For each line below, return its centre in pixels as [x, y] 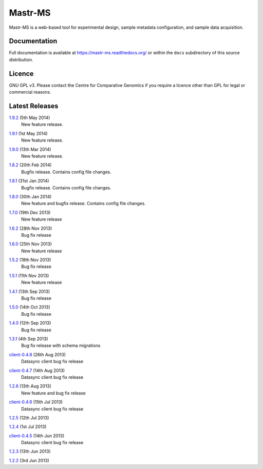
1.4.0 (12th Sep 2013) [30, 323]
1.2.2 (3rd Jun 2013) [29, 460]
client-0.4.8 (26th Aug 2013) [37, 354]
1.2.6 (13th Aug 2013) [30, 386]
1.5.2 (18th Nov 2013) [30, 260]
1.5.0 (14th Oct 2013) [30, 307]
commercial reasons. [30, 92]
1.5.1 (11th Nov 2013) [29, 275]
